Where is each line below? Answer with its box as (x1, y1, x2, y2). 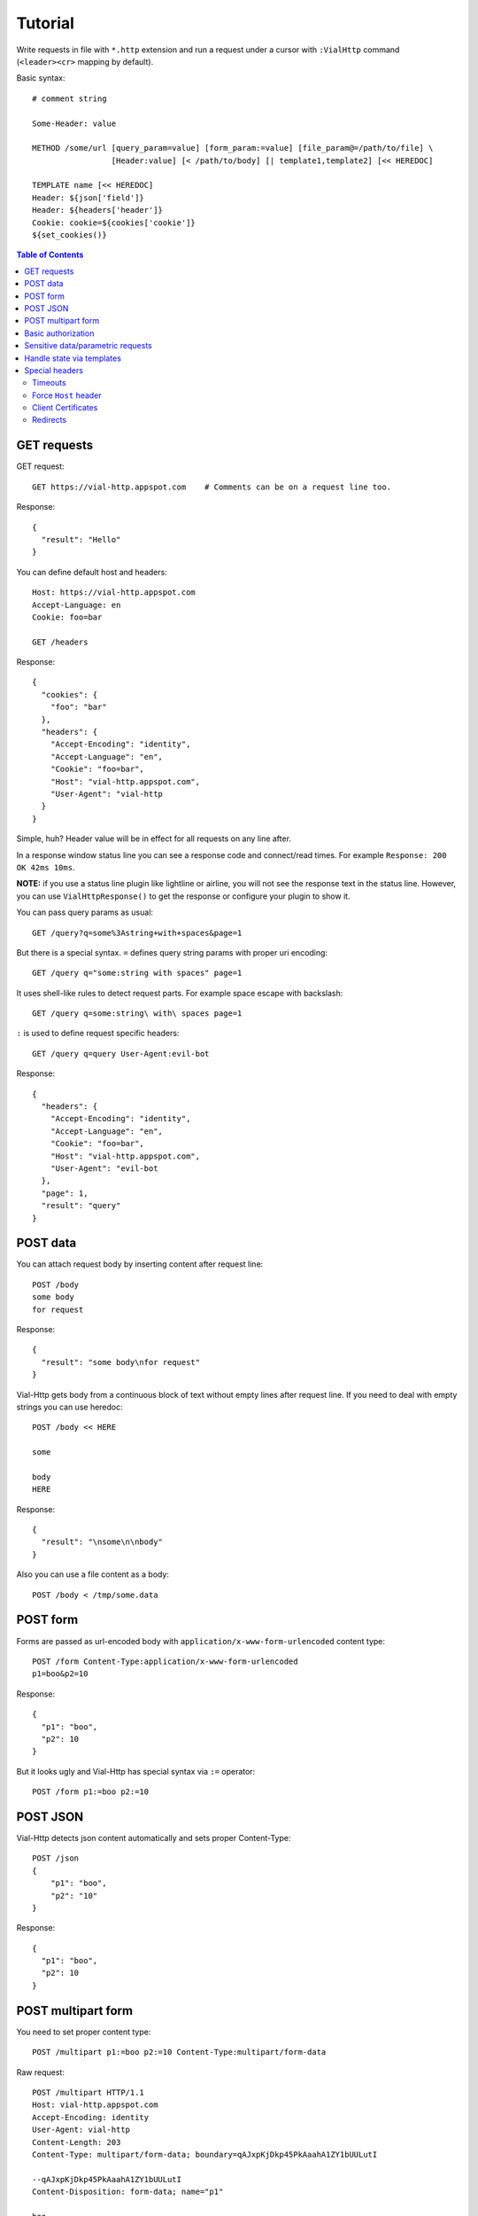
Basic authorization (24, 328, 95, 339)
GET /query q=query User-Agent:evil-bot (32, 1049, 210, 1058)
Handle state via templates (24, 353, 121, 363)
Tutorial (16, 13, 75, 33)
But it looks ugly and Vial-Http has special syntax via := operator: (16, 1766, 256, 1776)
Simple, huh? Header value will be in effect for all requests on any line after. (16, 833, 292, 844)
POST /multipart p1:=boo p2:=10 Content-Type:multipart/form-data (32, 2048, 327, 2057)
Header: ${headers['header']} (32, 205, 164, 215)
